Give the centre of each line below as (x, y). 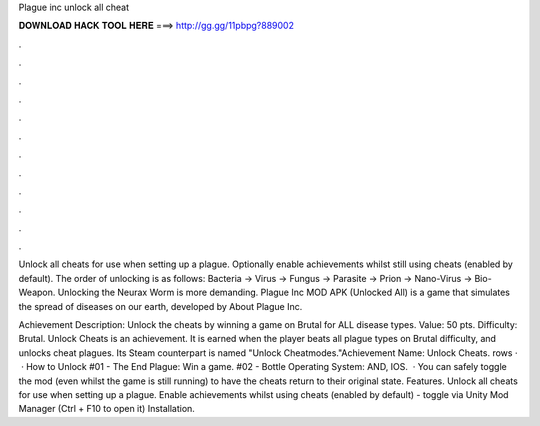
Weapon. (37, 292)
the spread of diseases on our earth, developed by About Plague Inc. (160, 306)
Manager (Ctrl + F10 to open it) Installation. (106, 409)
